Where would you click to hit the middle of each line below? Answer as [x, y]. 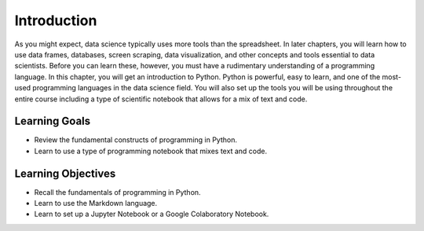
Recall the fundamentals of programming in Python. [117, 192]
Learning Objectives [65, 173]
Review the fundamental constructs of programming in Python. [135, 140]
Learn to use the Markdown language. [96, 203]
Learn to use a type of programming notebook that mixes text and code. [150, 151]
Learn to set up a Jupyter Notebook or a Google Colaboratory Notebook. [152, 214]
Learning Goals [53, 121]
